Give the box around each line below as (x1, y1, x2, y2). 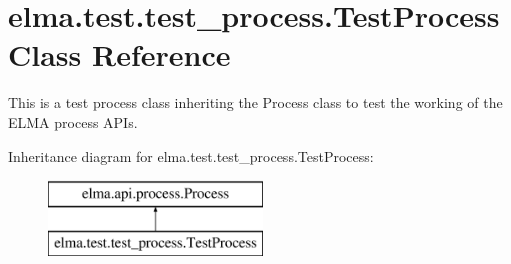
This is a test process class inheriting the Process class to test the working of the (8, 92, 503, 113)
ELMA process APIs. (8, 111, 138, 132)
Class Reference (8, 34, 231, 75)
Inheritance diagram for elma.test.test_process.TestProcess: (8, 145, 374, 166)
